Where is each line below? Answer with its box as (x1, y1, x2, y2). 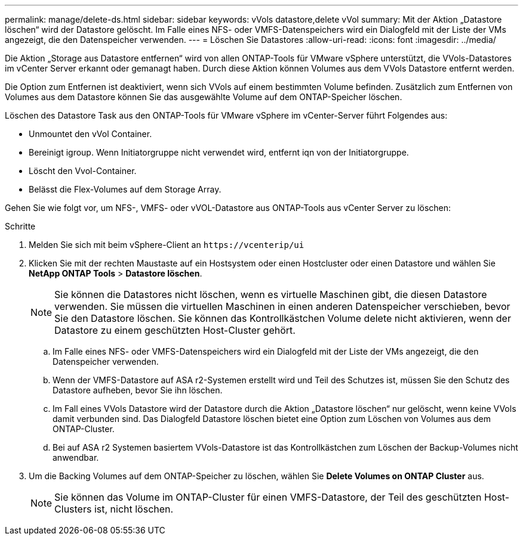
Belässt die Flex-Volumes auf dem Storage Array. (29, 184, 221, 194)
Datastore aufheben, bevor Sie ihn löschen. (53, 385, 223, 395)
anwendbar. (53, 452, 99, 463)
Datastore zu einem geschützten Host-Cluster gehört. (54, 324, 296, 336)
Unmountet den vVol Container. (29, 129, 152, 139)
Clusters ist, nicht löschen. (54, 503, 174, 515)
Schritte (5, 221, 36, 231)
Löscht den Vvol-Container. (29, 166, 137, 176)
